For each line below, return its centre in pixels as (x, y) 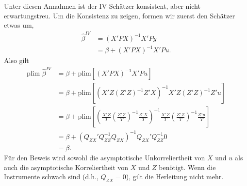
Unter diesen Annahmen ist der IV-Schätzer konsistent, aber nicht (102, 6)
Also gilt (16, 60)
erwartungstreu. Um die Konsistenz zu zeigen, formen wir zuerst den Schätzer (120, 15)
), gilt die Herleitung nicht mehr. (175, 177)
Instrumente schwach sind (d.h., (51, 177)
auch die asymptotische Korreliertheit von (66, 167)
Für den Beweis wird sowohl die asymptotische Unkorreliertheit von (105, 158)
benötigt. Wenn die (187, 167)
